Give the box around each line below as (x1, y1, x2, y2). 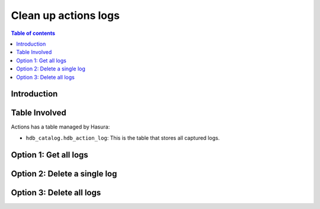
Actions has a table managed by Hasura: (11, 123, 110, 130)
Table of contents (11, 30, 56, 37)
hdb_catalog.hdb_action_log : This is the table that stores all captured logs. (25, 134, 220, 142)
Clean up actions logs (11, 9, 120, 22)
